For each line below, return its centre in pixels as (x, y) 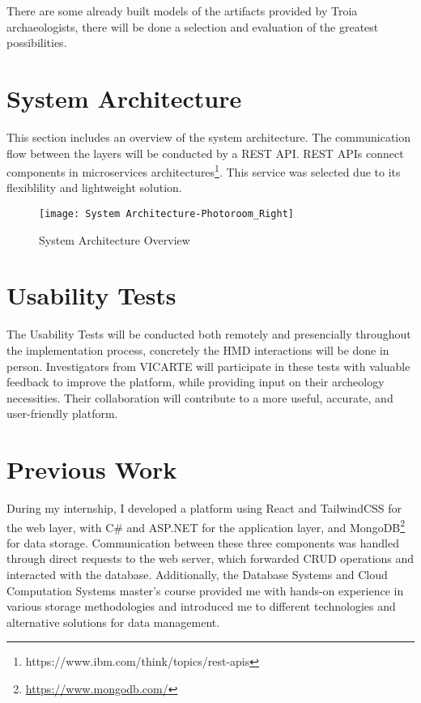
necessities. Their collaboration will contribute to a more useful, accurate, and (200, 397)
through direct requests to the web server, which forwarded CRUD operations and (210, 558)
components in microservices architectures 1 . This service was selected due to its (204, 170)
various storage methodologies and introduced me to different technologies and (201, 606)
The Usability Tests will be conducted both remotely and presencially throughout (209, 334)
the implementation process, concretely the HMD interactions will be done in (198, 349)
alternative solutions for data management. (113, 622)
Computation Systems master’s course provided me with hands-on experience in (205, 590)
